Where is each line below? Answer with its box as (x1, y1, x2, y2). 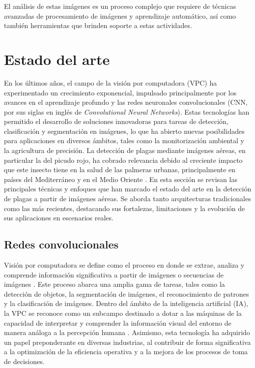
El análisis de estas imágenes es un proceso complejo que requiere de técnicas (4, 1, 236, 11)
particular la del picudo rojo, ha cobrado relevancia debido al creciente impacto (4, 154, 243, 165)
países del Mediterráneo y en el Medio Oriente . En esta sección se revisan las (4, 174, 237, 184)
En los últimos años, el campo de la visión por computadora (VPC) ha (4, 77, 217, 88)
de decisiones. (4, 356, 45, 366)
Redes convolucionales (4, 237, 119, 252)
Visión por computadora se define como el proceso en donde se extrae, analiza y (4, 260, 245, 270)
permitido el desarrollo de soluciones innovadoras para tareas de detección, (4, 116, 228, 126)
